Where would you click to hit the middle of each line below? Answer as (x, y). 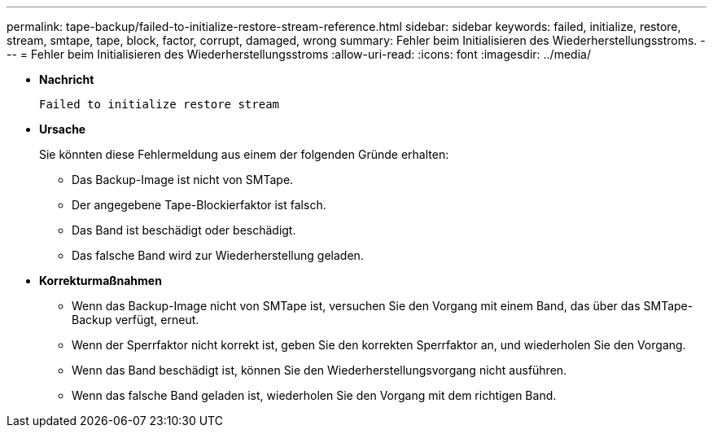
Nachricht (67, 79)
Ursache (63, 129)
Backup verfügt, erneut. (136, 320)
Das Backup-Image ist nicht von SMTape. (183, 180)
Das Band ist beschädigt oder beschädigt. (184, 230)
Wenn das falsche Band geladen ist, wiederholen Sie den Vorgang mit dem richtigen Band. (314, 395)
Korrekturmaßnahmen (101, 281)
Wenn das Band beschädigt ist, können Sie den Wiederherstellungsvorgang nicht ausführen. (319, 370)
